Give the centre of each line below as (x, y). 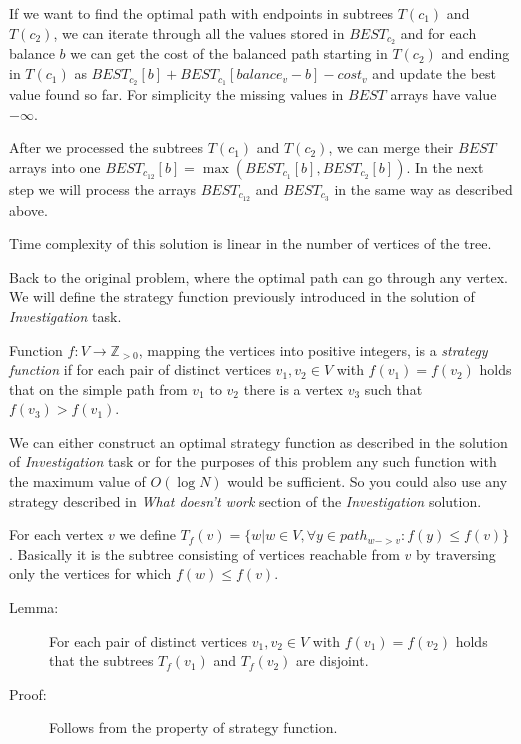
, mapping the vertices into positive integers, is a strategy (313, 349)
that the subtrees (101, 660)
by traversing (455, 553)
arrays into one (55, 166)
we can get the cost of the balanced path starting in (229, 53)
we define (147, 534)
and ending (475, 53)
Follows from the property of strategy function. (193, 727)
